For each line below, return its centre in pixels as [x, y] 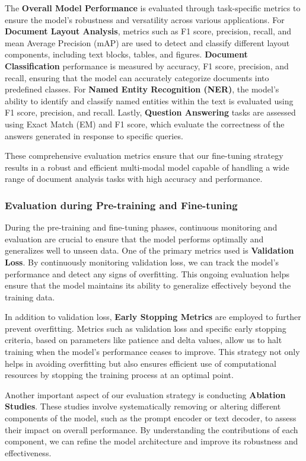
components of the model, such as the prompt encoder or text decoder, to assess [151, 418]
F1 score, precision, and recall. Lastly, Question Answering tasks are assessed [150, 112]
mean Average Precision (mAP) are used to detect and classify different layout [147, 42]
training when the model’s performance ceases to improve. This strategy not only [152, 352]
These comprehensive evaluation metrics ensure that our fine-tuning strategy [144, 156]
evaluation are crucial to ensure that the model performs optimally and [134, 238]
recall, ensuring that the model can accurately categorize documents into [137, 77]
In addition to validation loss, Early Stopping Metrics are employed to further [153, 317]
